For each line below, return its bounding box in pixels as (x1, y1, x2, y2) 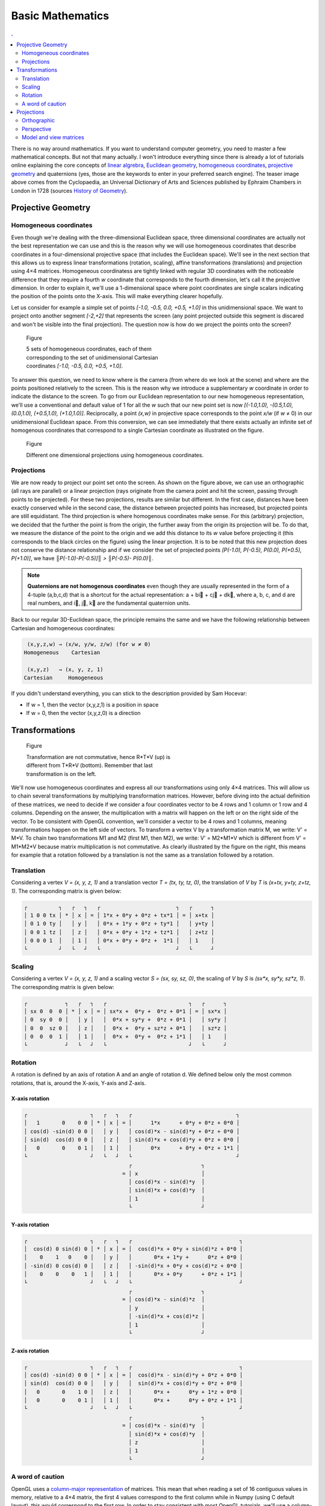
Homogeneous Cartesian (23, 649, 101, 656)
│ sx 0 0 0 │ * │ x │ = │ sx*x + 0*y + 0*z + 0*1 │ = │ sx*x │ (23, 1008, 227, 1015)
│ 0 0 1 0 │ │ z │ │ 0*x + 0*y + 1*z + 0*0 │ (23, 1389, 243, 1395)
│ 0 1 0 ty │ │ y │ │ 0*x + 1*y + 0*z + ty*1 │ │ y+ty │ (23, 920, 215, 927)
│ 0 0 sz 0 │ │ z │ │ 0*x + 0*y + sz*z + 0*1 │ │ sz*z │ (23, 1025, 227, 1031)
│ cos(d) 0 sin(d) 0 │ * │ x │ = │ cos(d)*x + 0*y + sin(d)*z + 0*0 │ (23, 1246, 243, 1252)
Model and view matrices (22, 134, 84, 141)
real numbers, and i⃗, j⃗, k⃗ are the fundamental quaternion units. (27, 599, 191, 607)
